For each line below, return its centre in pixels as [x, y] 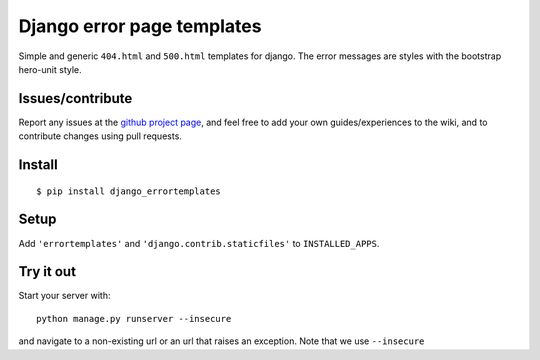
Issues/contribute [75, 98]
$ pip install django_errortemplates [129, 191]
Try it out [47, 271]
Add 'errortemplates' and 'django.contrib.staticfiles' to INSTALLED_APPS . [199, 243]
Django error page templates [140, 26]
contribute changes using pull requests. [100, 136]
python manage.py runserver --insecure [134, 318]
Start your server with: [64, 296]
